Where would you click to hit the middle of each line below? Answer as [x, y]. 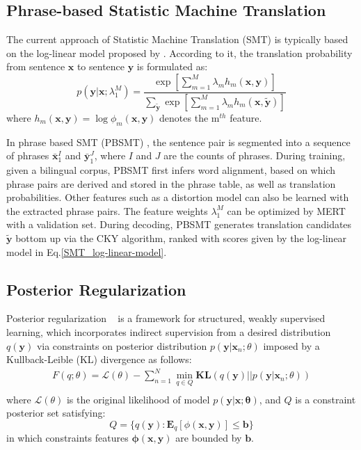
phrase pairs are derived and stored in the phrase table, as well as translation [171, 183]
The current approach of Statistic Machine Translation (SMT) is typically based [177, 39]
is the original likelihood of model [138, 399]
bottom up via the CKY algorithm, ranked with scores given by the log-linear [181, 238]
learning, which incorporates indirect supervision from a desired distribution [169, 332]
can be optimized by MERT [286, 210]
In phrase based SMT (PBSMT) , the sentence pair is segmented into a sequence [178, 142]
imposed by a [291, 345]
